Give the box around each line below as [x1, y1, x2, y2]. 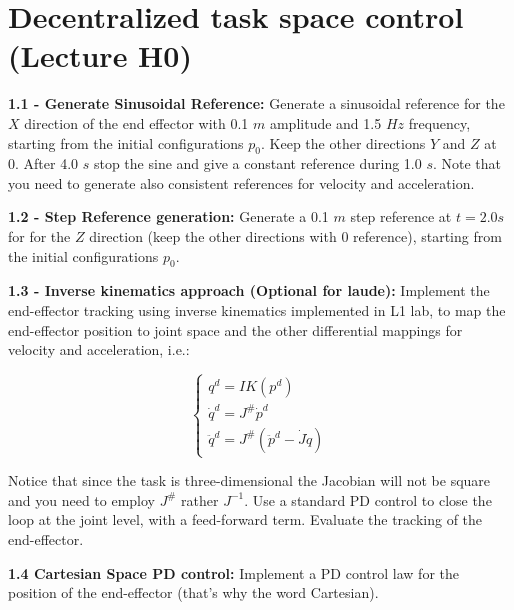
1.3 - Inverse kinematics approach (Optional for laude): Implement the [8, 280, 490, 301]
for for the [8, 226, 71, 247]
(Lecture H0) [8, 35, 192, 76]
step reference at [350, 206, 452, 227]
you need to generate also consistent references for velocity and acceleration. [8, 172, 475, 193]
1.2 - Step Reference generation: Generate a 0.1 [8, 206, 329, 227]
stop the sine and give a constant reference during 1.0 [93, 153, 422, 174]
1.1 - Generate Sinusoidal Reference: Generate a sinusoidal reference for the [8, 93, 505, 114]
